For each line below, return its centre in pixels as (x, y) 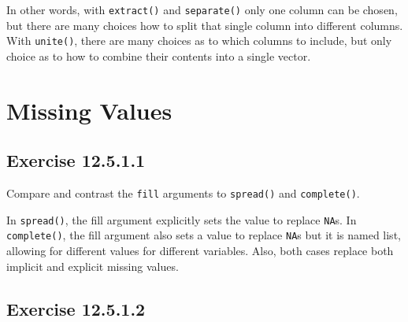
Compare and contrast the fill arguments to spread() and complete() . (183, 193)
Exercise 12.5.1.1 (76, 160)
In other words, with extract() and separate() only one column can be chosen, (202, 9)
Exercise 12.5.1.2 (76, 308)
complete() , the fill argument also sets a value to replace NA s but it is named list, (204, 235)
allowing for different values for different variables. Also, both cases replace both (200, 251)
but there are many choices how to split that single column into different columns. (205, 25)
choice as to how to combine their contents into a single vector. (159, 56)
